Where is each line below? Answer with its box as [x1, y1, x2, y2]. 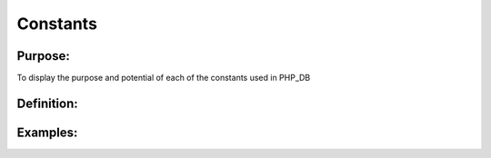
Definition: [16, 95, 79, 111]
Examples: [16, 124, 78, 140]
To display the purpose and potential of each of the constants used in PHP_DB [16, 73, 311, 84]
